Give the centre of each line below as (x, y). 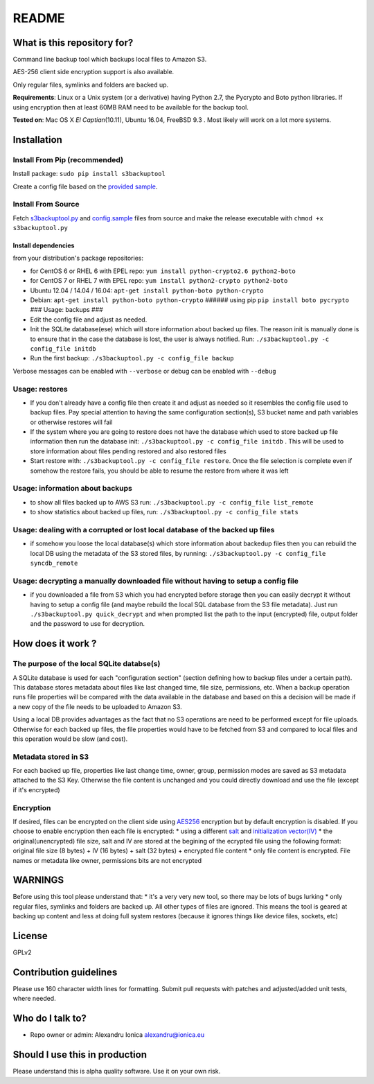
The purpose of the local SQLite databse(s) (87, 664)
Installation (37, 140)
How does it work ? (55, 644)
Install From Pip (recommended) (68, 159)
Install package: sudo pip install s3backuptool (89, 174)
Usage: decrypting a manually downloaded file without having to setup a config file (156, 581)
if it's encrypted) (36, 789)
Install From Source (46, 204)
